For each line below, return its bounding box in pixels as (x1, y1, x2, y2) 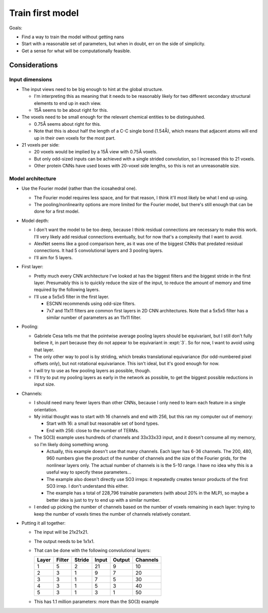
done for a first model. (34, 209, 80, 215)
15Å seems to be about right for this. (34, 107, 109, 113)
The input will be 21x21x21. (34, 529, 89, 535)
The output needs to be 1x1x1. (34, 538, 95, 544)
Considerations (9, 61, 58, 69)
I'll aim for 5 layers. (34, 254, 73, 260)
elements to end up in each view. (34, 100, 102, 106)
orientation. (34, 406, 58, 412)
